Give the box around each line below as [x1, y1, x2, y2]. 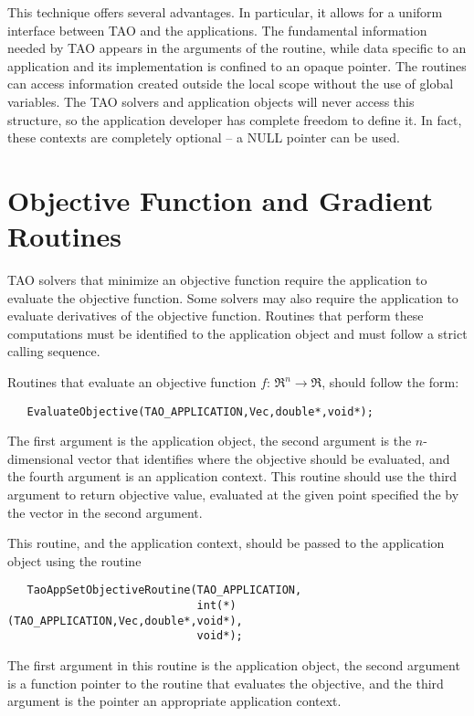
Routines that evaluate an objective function [7, 373, 257, 392]
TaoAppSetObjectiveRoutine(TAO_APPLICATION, [26, 584, 302, 597]
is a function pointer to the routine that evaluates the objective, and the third [7, 673, 444, 692]
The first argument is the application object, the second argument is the [7, 431, 412, 450]
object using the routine [7, 551, 142, 570]
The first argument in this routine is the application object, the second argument [7, 656, 460, 675]
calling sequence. [7, 342, 100, 361]
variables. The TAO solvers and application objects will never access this [7, 91, 415, 111]
